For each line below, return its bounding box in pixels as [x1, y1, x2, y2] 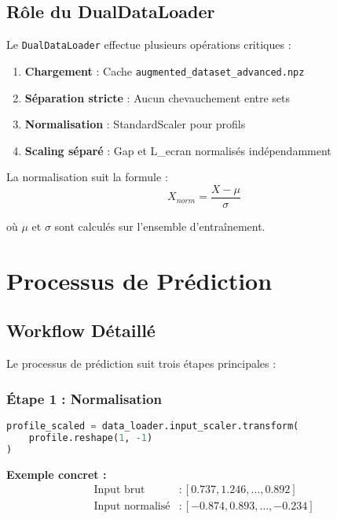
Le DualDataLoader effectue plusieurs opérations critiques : [6, 36, 291, 53]
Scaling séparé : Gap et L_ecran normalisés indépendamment [24, 142, 332, 158]
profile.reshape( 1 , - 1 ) [28, 432, 153, 443]
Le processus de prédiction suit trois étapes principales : [6, 355, 277, 372]
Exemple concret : [6, 465, 107, 482]
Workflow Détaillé [6, 318, 156, 343]
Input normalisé [93, 501, 170, 513]
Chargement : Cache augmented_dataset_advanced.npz [24, 62, 305, 79]
